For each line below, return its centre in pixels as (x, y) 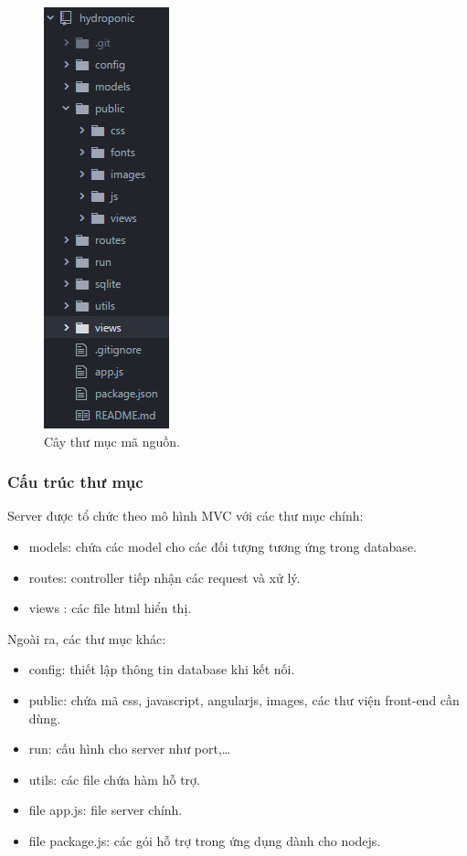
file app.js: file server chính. (106, 810)
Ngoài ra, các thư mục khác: (87, 638)
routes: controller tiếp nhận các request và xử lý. (165, 577)
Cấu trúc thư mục (75, 482)
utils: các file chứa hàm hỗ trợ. (114, 779)
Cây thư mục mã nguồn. (112, 441)
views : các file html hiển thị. (110, 608)
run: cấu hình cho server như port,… (130, 749)
